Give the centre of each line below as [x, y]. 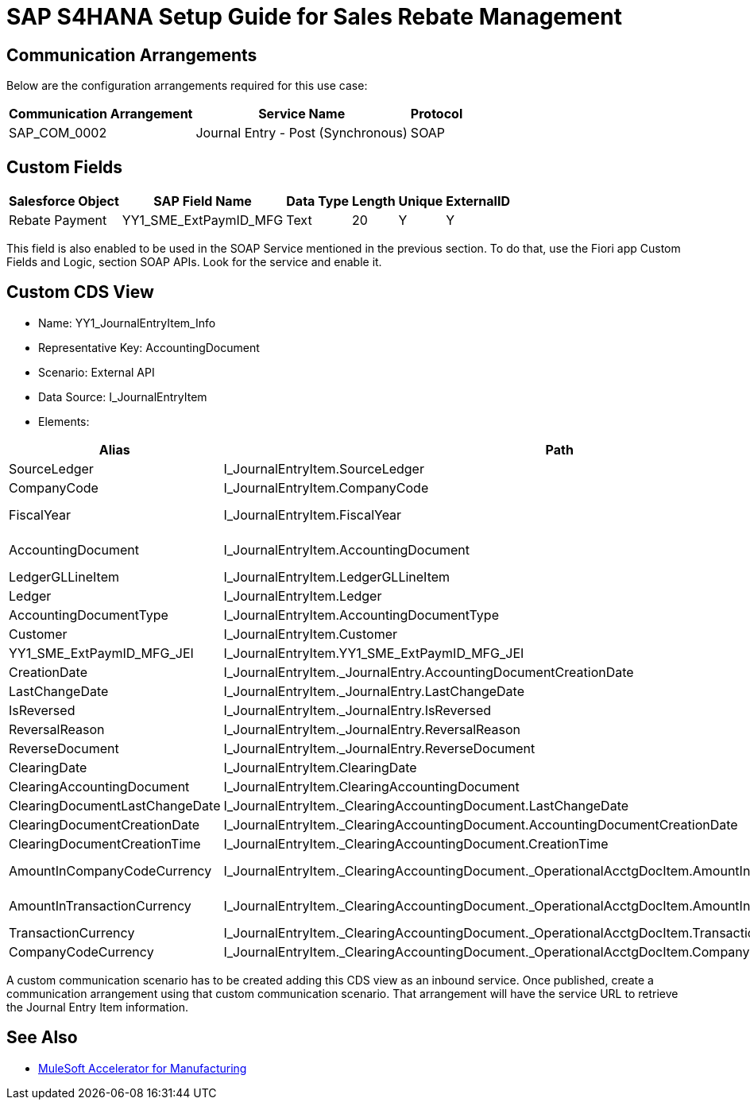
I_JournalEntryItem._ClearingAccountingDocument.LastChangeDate [426, 805]
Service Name [302, 114]
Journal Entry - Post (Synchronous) [302, 133]
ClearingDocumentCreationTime [105, 843]
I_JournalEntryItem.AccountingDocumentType [361, 615]
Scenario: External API [97, 372]
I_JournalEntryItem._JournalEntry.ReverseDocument [379, 748]
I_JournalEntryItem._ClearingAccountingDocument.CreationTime [416, 843]
